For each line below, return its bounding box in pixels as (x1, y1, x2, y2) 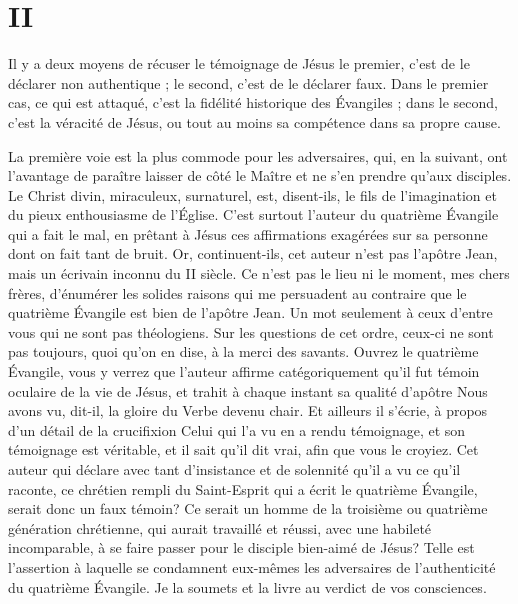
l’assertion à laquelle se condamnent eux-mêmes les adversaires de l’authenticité (8, 556, 496, 577)
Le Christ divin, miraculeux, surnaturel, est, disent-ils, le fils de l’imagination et (8, 184, 497, 205)
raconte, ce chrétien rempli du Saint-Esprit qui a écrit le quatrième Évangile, (8, 478, 478, 499)
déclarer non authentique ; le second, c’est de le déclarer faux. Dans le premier (8, 72, 489, 93)
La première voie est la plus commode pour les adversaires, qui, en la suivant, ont (8, 145, 508, 166)
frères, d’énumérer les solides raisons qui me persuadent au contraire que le (8, 282, 467, 303)
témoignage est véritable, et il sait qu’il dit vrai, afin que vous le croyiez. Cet (8, 439, 479, 460)
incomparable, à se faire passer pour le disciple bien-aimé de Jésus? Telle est (8, 537, 475, 558)
